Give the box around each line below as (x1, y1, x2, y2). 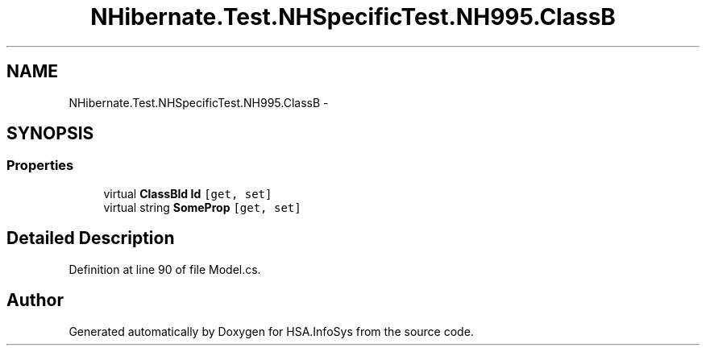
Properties (6, 157, 74, 174)
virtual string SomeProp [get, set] (103, 200, 301, 214)
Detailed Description (6, 228, 175, 249)
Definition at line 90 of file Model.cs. (69, 262, 261, 276)
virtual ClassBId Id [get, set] (103, 186, 272, 201)
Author (6, 290, 64, 311)
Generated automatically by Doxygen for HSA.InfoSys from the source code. (69, 324, 474, 338)
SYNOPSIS (6, 123, 94, 144)
